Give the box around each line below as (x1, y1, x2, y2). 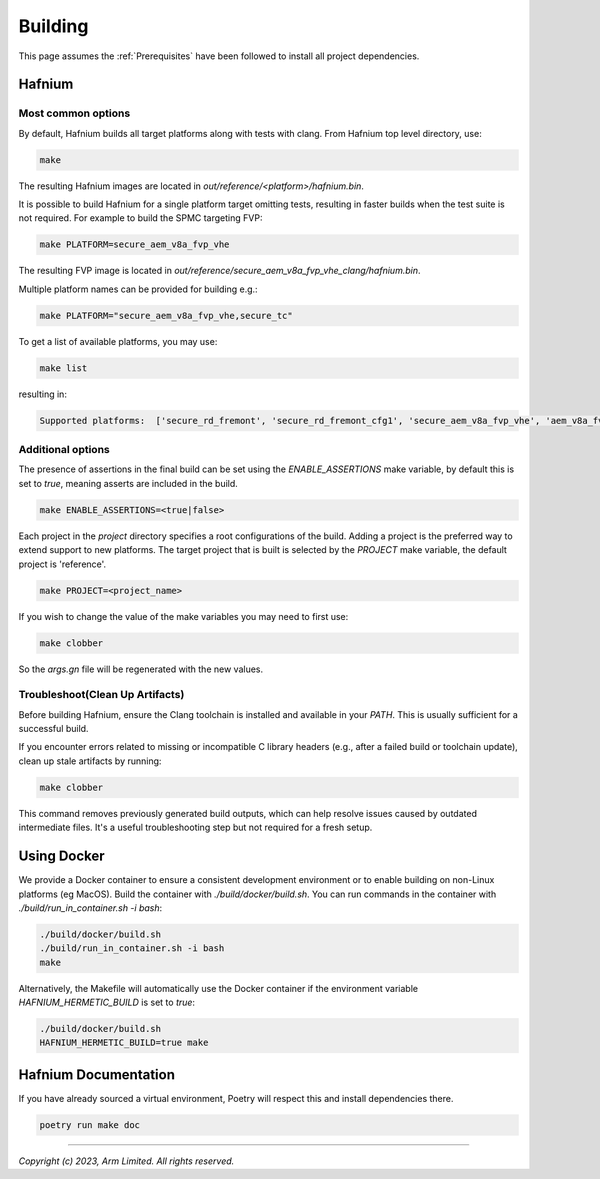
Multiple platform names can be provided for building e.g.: (18, 283, 259, 295)
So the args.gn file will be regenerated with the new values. (18, 663, 264, 675)
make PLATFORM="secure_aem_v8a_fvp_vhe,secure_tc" (39, 310, 294, 321)
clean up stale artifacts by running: (18, 755, 162, 767)
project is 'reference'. (18, 558, 107, 570)
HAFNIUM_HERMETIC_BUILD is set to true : (18, 996, 195, 1009)
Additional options (18, 443, 110, 457)
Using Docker (18, 848, 105, 865)
